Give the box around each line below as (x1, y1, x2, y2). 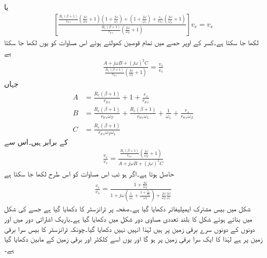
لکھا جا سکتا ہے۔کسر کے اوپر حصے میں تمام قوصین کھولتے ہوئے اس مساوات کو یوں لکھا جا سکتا (4, 36, 259, 47)
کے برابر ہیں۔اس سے (4, 136, 68, 147)
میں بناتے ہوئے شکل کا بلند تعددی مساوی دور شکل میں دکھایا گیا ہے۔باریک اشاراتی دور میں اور (4, 213, 253, 224)
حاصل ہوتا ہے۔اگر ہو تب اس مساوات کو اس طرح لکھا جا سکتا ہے (4, 168, 174, 179)
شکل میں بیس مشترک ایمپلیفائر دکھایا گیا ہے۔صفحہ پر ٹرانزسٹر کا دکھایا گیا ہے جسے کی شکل (4, 203, 251, 214)
